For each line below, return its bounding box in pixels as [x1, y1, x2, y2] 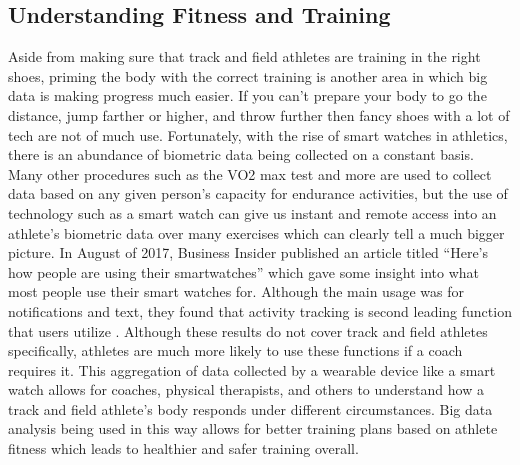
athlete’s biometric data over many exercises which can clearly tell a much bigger [8, 222, 505, 243]
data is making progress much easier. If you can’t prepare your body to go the [8, 85, 487, 106]
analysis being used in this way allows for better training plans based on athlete [8, 418, 498, 439]
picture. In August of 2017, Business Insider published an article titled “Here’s [8, 242, 489, 263]
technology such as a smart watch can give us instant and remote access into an [8, 202, 497, 223]
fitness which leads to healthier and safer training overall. [8, 438, 359, 459]
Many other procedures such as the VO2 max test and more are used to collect [8, 163, 492, 184]
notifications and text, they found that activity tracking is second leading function [8, 300, 512, 321]
